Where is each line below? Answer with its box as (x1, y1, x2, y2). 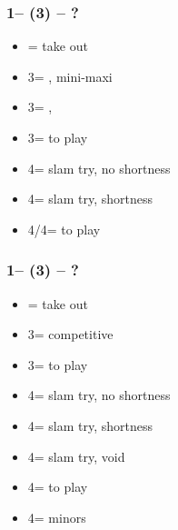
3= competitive (27, 325, 114, 344)
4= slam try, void (27, 446, 125, 465)
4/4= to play (27, 219, 101, 238)
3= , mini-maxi (27, 66, 113, 85)
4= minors (27, 507, 86, 526)
